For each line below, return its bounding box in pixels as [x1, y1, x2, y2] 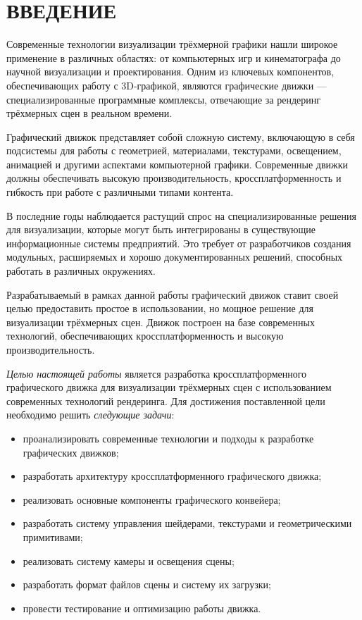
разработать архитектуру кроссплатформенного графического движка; [23, 469, 322, 483]
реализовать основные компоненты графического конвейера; [23, 492, 281, 507]
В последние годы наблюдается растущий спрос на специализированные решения [6, 208, 356, 223]
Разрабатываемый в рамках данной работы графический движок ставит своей [6, 287, 339, 302]
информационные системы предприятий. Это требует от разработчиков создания [6, 235, 351, 250]
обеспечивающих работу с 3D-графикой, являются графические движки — [6, 77, 327, 92]
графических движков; [23, 445, 119, 459]
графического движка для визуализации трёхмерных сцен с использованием [6, 380, 332, 395]
